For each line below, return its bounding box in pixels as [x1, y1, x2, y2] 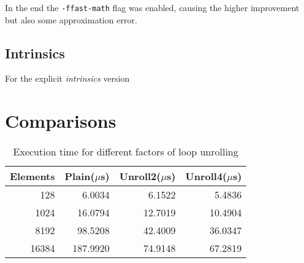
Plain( [64, 169, 95, 184]
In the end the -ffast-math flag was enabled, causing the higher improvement [5, 1, 300, 14]
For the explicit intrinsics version [5, 72, 130, 85]
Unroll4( [185, 169, 227, 184]
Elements [10, 169, 55, 184]
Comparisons [5, 108, 116, 133]
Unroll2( [119, 169, 161, 184]
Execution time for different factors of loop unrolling [13, 144, 238, 159]
